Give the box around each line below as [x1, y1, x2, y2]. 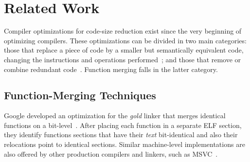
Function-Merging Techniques [4, 88, 156, 103]
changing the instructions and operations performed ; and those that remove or [4, 54, 241, 64]
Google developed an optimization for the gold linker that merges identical [4, 110, 226, 121]
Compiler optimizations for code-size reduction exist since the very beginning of [4, 26, 242, 36]
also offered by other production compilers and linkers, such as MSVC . [4, 148, 218, 159]
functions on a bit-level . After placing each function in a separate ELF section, [4, 120, 242, 130]
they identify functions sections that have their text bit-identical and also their [4, 129, 238, 140]
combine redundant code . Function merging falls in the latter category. [4, 64, 218, 74]
